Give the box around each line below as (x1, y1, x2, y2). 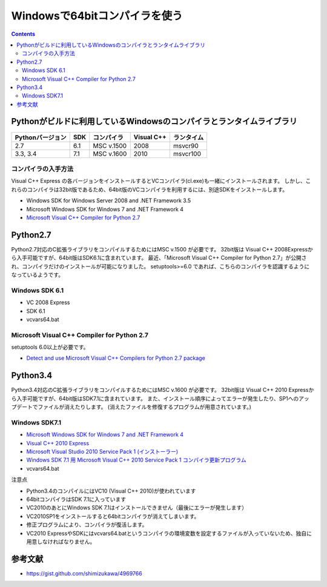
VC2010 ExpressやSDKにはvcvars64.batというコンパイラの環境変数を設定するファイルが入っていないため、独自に (26, 529, 312, 537)
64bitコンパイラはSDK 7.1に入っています (26, 496, 127, 503)
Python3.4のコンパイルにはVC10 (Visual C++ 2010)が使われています (26, 487, 196, 494)
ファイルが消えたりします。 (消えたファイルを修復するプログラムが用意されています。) (37, 403, 251, 411)
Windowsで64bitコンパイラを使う (11, 9, 183, 22)
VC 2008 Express (26, 299, 70, 306)
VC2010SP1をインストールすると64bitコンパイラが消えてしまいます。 (26, 512, 200, 520)
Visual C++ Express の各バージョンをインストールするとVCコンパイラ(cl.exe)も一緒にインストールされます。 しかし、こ (11, 177, 311, 185)
